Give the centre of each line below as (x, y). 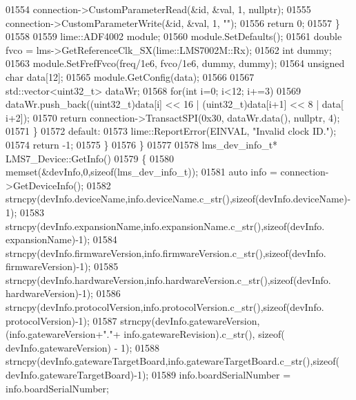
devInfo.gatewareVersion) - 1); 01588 (82, 347)
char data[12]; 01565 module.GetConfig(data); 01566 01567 (130, 76)
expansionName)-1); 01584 (61, 239)
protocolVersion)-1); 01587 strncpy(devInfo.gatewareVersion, (133, 320)
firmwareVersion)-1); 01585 (62, 266)
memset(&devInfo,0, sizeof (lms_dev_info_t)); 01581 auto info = (141, 172)
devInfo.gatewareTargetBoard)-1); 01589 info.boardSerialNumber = (148, 375)
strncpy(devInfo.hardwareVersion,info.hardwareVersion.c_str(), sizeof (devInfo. (168, 279)
